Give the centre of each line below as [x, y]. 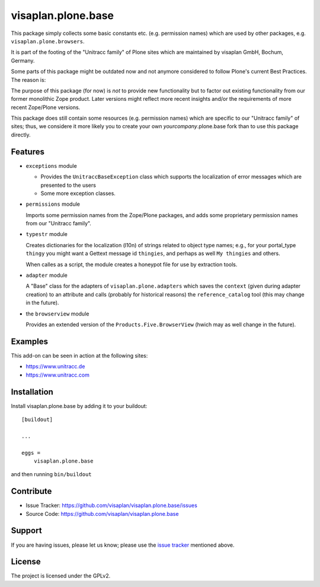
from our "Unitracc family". [59, 224]
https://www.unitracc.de [55, 366]
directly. [21, 135]
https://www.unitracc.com [58, 375]
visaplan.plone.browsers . [48, 41]
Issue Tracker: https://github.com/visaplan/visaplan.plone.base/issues [112, 505]
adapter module [47, 275]
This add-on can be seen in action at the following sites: [79, 355]
